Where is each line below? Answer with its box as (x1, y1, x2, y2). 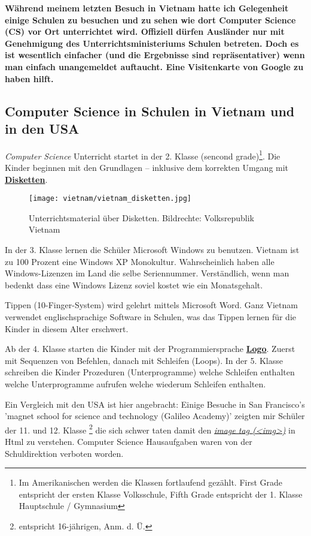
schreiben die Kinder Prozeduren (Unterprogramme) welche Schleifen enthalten (5, 366, 295, 378)
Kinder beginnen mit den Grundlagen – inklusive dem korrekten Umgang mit (5, 161, 289, 173)
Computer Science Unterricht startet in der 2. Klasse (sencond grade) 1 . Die (5, 147, 280, 162)
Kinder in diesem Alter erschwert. (5, 322, 129, 335)
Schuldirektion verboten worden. (5, 447, 124, 459)
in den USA (5, 119, 80, 137)
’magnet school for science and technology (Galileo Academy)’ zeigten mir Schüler (5, 409, 305, 422)
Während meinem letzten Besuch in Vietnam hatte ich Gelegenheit (5, 2, 289, 14)
